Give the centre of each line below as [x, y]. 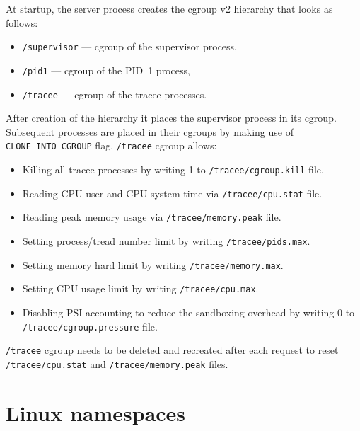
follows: [22, 22]
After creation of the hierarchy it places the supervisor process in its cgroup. [171, 118]
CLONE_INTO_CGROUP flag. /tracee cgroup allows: [111, 145]
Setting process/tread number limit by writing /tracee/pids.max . [166, 240]
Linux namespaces [96, 412]
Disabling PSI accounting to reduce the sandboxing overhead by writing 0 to [188, 312]
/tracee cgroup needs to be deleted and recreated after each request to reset [172, 350]
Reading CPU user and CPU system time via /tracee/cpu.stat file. [172, 193]
